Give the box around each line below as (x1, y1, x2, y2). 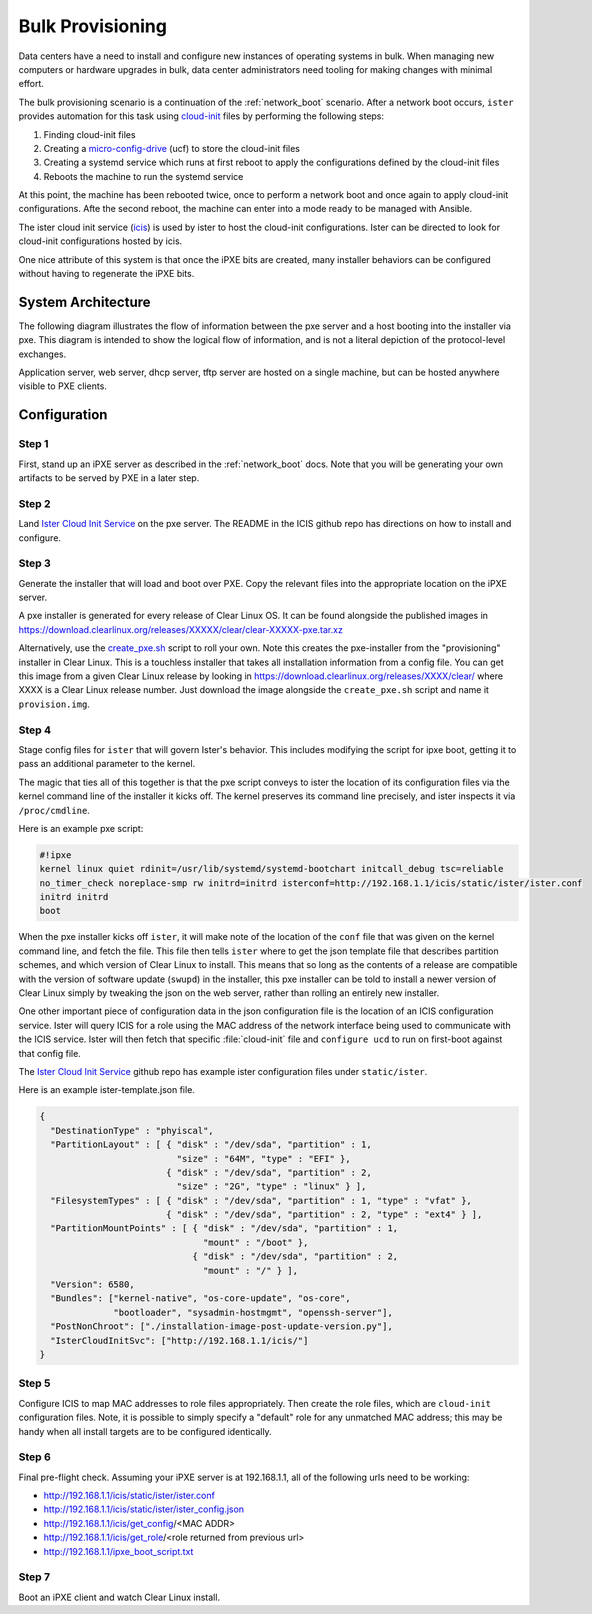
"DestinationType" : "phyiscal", (50, 1125, 214, 1136)
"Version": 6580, (50, 1279, 135, 1290)
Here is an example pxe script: (18, 822, 144, 834)
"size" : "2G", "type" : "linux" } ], (176, 1181, 367, 1192)
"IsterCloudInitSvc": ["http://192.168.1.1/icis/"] (50, 1335, 309, 1346)
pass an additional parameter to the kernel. (18, 758, 196, 770)
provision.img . (18, 698, 90, 710)
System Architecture (18, 293, 151, 310)
